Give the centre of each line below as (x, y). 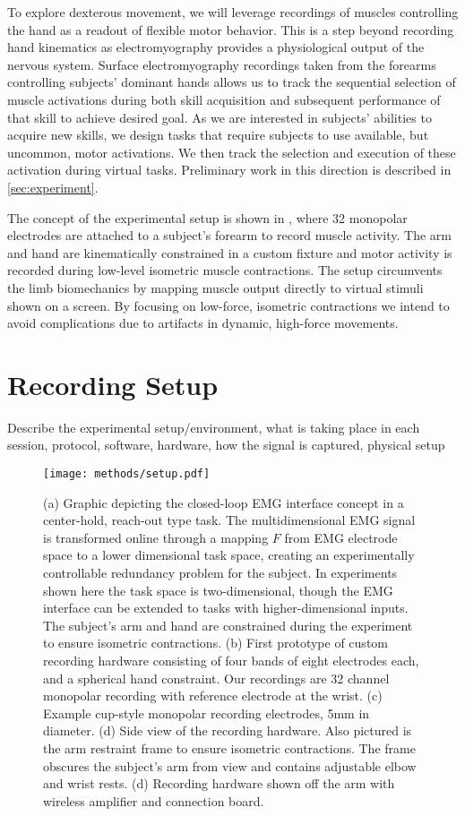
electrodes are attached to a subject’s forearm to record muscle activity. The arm (229, 235)
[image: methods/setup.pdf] (127, 474)
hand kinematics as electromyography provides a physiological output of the (216, 47)
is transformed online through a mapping (156, 537)
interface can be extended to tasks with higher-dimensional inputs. (226, 608)
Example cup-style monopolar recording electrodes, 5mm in (207, 713)
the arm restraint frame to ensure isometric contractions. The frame (229, 747)
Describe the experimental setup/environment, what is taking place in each (214, 427)
